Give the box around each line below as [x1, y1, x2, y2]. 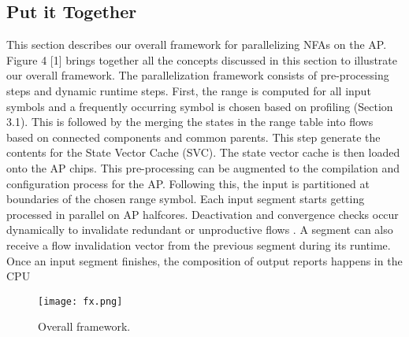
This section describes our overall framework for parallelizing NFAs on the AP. [6, 36, 387, 53]
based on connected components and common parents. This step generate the [6, 128, 381, 145]
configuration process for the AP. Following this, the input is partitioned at [6, 175, 370, 191]
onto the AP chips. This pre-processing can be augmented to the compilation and [6, 159, 400, 176]
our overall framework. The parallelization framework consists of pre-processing [6, 67, 389, 83]
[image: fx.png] [38, 295, 123, 307]
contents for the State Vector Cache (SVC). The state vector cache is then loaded [6, 144, 400, 161]
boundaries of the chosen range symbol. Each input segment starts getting [6, 191, 365, 207]
